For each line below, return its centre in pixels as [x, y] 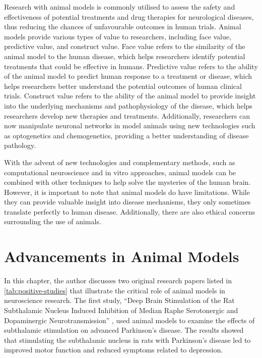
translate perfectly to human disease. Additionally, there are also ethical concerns [130, 211]
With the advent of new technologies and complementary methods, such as [120, 162]
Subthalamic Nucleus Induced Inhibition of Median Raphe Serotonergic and [121, 310]
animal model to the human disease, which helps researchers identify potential [125, 56]
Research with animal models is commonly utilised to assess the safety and [120, 7]
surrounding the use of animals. [53, 221]
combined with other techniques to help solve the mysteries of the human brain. [127, 182]
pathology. [20, 145]
